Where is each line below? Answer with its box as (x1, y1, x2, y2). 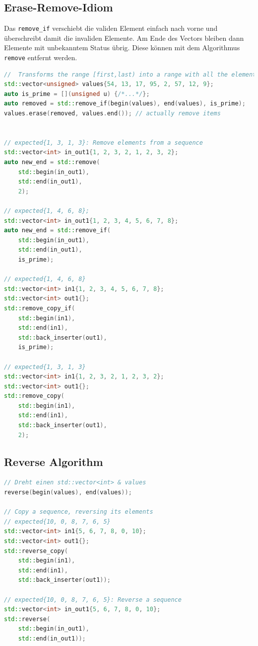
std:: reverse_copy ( (4, 547, 68, 554)
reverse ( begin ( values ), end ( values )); (4, 489, 132, 496)
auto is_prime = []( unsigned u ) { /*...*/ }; (4, 90, 150, 97)
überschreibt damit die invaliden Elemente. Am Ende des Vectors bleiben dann (4, 32, 244, 43)
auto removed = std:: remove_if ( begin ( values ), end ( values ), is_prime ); (4, 100, 246, 107)
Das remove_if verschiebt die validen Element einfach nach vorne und (4, 23, 218, 33)
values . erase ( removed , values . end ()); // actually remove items (4, 110, 221, 117)
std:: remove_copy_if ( (4, 304, 75, 312)
